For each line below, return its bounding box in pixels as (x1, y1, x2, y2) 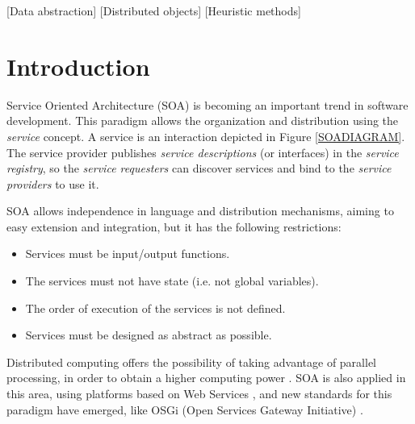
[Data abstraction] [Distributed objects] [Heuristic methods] (6, 2, 301, 19)
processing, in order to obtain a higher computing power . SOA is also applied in (6, 369, 406, 386)
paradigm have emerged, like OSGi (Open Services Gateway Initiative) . (6, 401, 363, 418)
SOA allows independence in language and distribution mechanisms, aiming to (6, 202, 394, 219)
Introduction (6, 49, 150, 82)
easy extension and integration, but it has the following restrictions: (6, 218, 342, 235)
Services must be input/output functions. (25, 245, 230, 262)
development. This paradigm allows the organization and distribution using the (6, 112, 399, 129)
